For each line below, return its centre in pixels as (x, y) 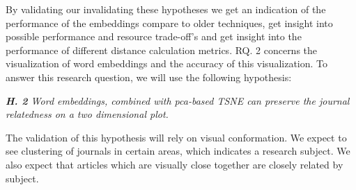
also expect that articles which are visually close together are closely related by (175, 164)
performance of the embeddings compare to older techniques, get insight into (169, 23)
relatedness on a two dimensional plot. (87, 114)
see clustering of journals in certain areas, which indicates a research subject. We (178, 151)
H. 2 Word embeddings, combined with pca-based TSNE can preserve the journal (178, 100)
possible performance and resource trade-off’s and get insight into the (154, 36)
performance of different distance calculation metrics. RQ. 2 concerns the (162, 50)
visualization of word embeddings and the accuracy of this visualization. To (167, 63)
